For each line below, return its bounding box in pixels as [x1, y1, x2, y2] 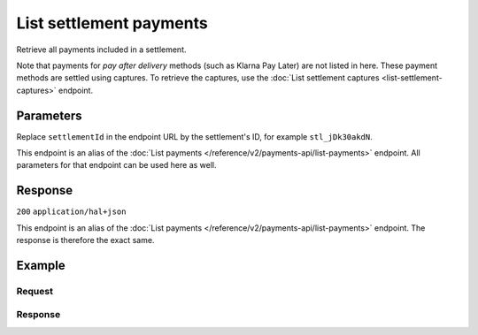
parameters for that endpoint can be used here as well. [16, 160, 217, 171]
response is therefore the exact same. [16, 235, 155, 246]
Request [16, 285, 53, 297]
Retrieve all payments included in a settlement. [16, 44, 187, 55]
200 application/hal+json [16, 207, 127, 217]
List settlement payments [16, 13, 208, 33]
